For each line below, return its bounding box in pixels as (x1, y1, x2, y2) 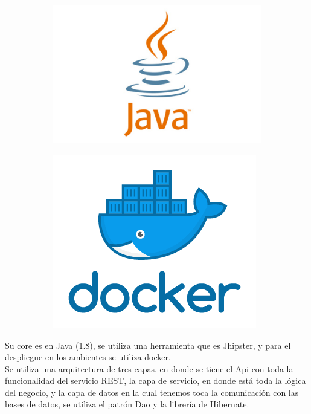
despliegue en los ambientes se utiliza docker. (5, 351, 171, 363)
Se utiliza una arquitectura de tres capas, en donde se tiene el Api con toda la (5, 362, 293, 375)
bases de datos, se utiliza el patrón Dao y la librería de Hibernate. (5, 398, 249, 410)
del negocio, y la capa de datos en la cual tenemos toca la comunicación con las (5, 386, 299, 398)
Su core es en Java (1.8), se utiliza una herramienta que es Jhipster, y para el (5, 338, 291, 351)
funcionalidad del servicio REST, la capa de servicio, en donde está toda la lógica (5, 374, 306, 387)
